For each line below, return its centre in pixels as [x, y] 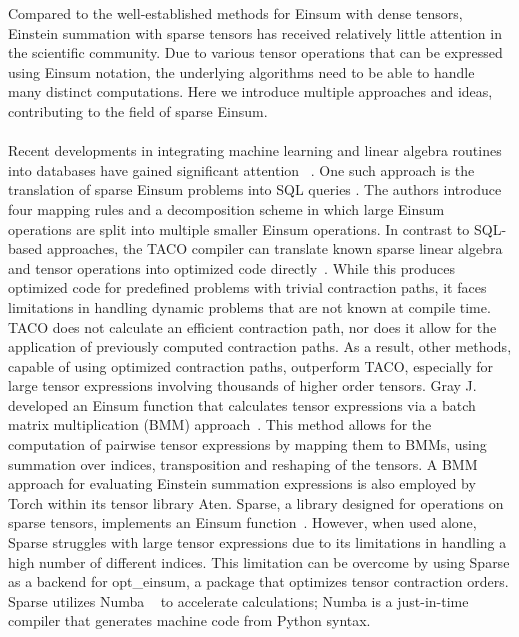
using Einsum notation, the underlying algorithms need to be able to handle [241, 71]
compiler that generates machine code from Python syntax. [189, 620]
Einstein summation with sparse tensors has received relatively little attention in [255, 32]
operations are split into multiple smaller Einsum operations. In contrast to [239, 228]
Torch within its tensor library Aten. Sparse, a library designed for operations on [256, 502]
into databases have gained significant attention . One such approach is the [241, 169]
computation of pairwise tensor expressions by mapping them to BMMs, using [247, 444]
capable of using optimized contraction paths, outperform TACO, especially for [250, 365]
